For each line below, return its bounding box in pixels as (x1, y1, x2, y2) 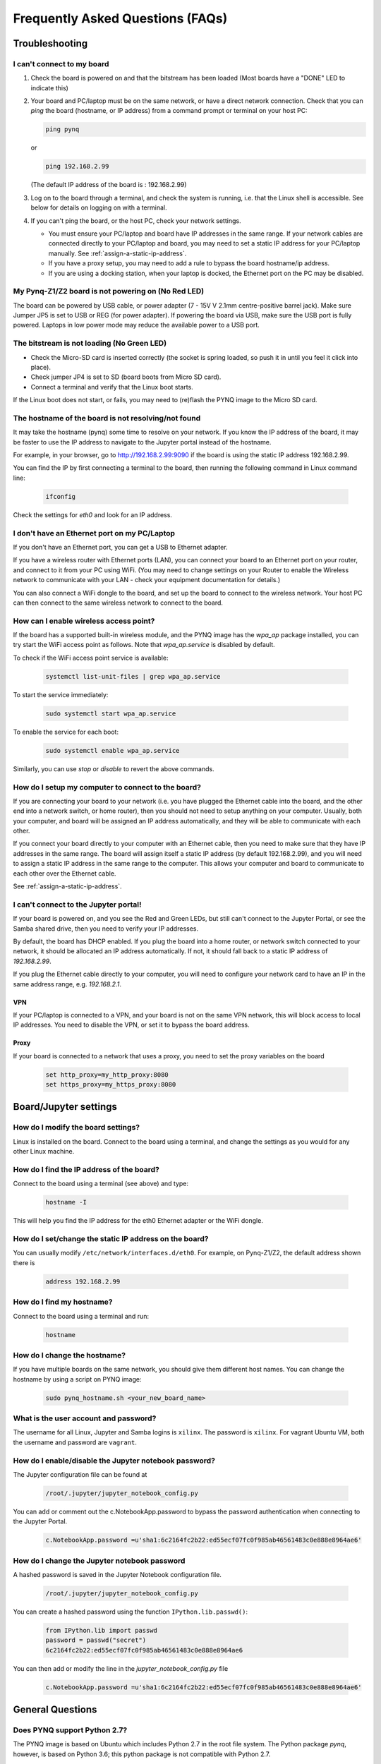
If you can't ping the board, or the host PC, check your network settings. (30, 216, 241, 225)
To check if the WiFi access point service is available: (13, 653, 169, 662)
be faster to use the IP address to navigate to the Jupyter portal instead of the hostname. (13, 437, 272, 446)
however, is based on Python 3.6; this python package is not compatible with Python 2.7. (13, 1750, 271, 1758)
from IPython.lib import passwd (45, 1626, 158, 1634)
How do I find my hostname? (13, 1297, 113, 1307)
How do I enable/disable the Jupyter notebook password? (13, 1456, 215, 1466)
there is (13, 1258, 35, 1267)
